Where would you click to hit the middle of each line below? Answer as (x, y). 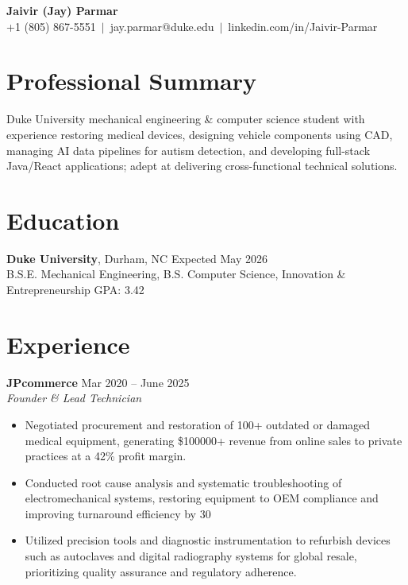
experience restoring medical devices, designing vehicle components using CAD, (200, 134)
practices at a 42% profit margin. (106, 456)
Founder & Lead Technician (74, 398)
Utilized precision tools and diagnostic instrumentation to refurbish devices (208, 540)
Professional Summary (131, 81)
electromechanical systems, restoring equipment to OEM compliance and (202, 498)
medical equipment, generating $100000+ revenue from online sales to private (214, 440)
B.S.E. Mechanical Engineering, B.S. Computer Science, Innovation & (176, 274)
